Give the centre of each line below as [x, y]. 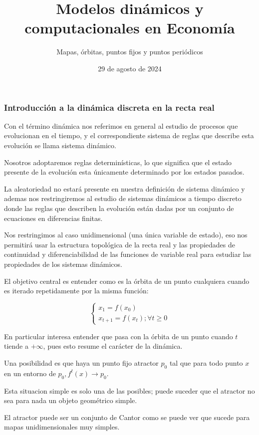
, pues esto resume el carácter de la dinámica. [113, 346]
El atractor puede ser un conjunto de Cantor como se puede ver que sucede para [127, 417]
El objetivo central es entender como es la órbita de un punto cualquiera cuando [127, 281]
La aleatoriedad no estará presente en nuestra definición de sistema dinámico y [125, 188]
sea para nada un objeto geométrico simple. [71, 400]
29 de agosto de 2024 [130, 68]
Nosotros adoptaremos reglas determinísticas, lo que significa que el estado [118, 162]
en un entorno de [30, 373]
